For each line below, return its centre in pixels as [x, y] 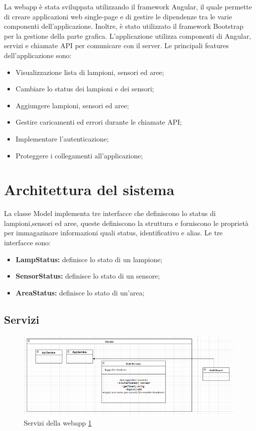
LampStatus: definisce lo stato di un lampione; [89, 259]
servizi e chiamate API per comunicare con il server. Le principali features [116, 45]
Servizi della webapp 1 [58, 422]
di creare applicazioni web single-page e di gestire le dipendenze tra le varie [118, 16]
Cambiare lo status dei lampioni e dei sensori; [85, 89]
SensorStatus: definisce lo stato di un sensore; [88, 276]
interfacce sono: [27, 243]
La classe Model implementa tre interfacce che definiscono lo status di [110, 213]
